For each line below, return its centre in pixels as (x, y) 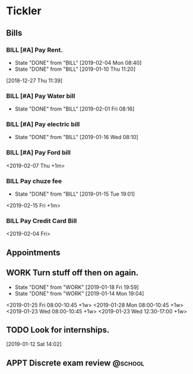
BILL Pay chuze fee (34, 181)
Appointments (33, 252)
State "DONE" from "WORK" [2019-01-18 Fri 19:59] (77, 287)
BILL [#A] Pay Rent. (35, 50)
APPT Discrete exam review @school (75, 363)
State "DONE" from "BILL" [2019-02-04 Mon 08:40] (78, 62)
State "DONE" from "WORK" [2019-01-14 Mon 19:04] (79, 293)
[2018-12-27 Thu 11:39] (34, 80)
